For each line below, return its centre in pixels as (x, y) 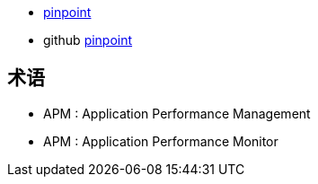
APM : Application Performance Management (177, 113)
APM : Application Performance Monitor (161, 141)
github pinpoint (88, 40)
